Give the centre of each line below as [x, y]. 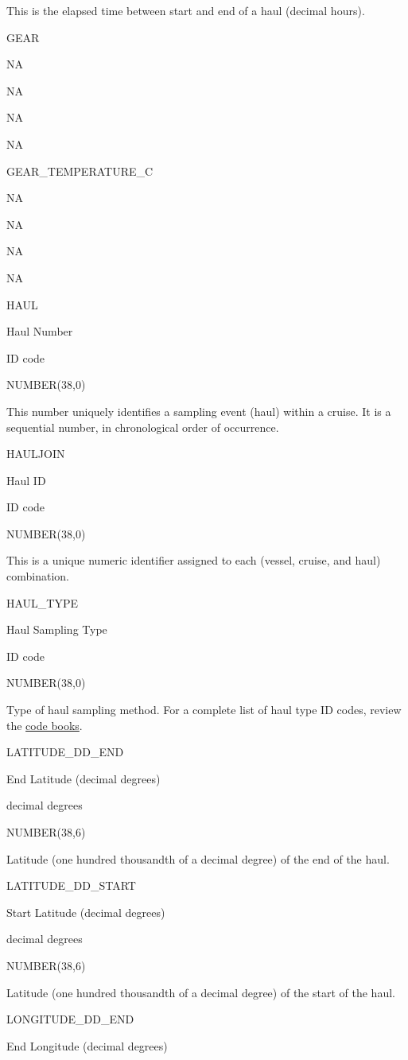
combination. [38, 576]
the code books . [45, 725]
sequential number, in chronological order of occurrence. [143, 427]
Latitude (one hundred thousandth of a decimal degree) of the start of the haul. [201, 992]
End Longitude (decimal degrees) [87, 1045]
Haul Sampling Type [57, 629]
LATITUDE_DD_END [65, 752]
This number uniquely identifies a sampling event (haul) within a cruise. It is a [199, 411]
